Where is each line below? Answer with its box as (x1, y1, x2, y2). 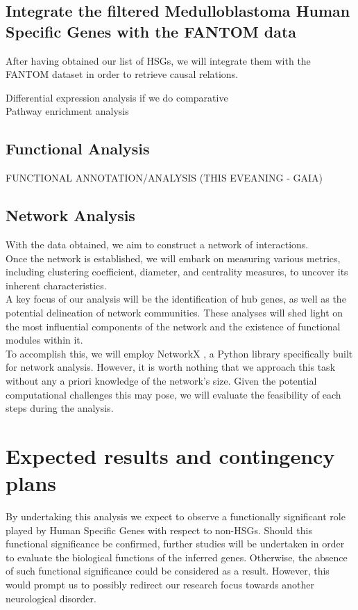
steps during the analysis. (6, 401, 114, 415)
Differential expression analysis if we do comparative (6, 90, 228, 104)
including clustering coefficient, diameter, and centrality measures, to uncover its (6, 264, 348, 279)
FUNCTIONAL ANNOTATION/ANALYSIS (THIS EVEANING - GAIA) (6, 170, 323, 185)
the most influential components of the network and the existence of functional (6, 319, 341, 333)
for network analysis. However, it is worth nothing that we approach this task (6, 360, 336, 374)
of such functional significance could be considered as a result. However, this (6, 563, 330, 578)
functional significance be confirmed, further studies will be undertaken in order (6, 536, 345, 551)
